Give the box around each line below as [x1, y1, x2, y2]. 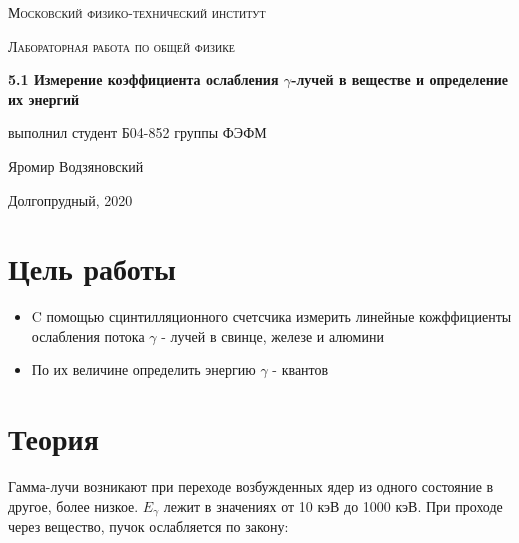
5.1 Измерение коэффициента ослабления [8, 69, 279, 90]
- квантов [272, 359, 329, 380]
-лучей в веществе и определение [291, 69, 509, 90]
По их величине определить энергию [31, 359, 256, 380]
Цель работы [8, 248, 176, 289]
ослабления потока [31, 325, 145, 346]
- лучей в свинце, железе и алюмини [161, 325, 384, 346]
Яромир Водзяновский [8, 155, 144, 176]
